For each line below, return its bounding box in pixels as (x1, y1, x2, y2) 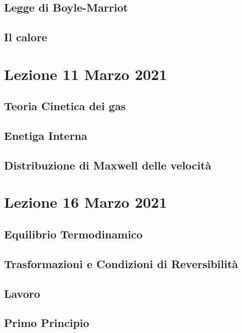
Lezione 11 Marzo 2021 (4, 63, 167, 84)
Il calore (4, 29, 48, 45)
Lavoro (4, 285, 40, 301)
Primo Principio (4, 315, 89, 330)
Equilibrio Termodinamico (4, 226, 143, 242)
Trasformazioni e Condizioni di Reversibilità (4, 256, 238, 271)
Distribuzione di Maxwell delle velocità (4, 157, 211, 173)
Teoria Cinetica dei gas (4, 98, 126, 114)
